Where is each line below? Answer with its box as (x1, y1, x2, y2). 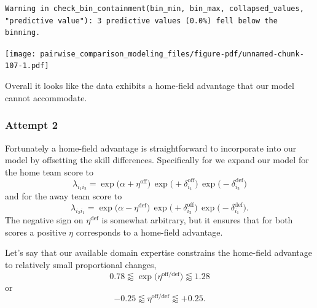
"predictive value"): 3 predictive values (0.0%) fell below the (5, 16, 278, 25)
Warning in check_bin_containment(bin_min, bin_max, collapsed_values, (5, 4, 304, 13)
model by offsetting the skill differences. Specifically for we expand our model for (5, 153, 309, 166)
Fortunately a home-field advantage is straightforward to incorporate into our (5, 141, 297, 154)
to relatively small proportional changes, (5, 258, 157, 271)
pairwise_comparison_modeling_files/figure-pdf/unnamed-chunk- (40, 49, 304, 58)
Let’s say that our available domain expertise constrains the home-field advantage (5, 246, 313, 259)
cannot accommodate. (5, 91, 87, 104)
